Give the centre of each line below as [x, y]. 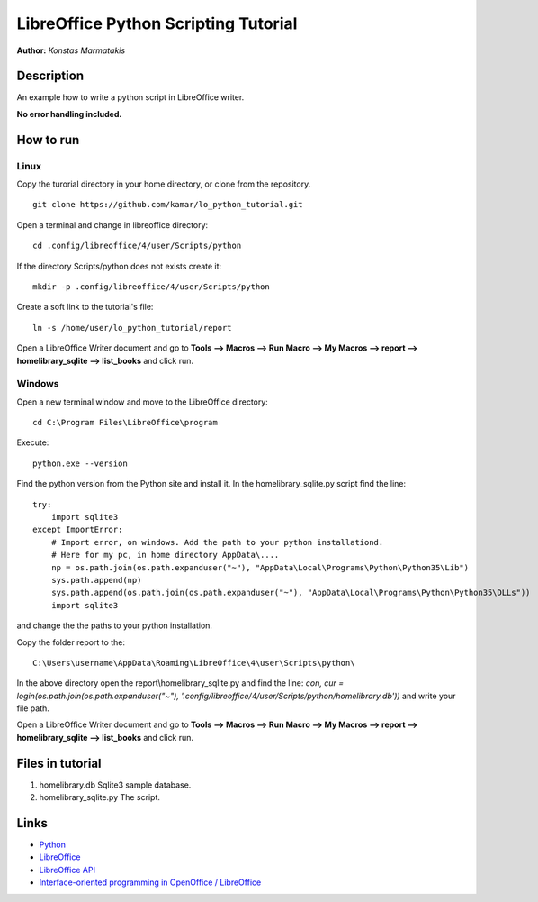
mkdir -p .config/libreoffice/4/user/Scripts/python [151, 287]
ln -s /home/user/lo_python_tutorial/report [133, 328]
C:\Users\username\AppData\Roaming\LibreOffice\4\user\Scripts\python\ [194, 663]
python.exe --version [80, 463]
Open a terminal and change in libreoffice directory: [112, 224]
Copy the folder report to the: [71, 642]
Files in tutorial [59, 763]
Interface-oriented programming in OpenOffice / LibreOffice [150, 882]
